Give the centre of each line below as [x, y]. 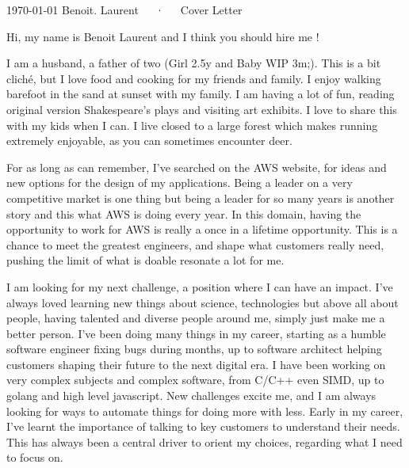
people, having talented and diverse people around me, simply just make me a [196, 318]
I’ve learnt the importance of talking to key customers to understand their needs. [203, 426]
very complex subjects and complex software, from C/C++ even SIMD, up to [195, 380]
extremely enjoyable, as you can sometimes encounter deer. [149, 141]
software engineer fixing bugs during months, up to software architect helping [194, 349]
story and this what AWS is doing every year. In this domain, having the [184, 213]
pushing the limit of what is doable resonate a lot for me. [145, 260]
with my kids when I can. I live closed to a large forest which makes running [192, 125]
